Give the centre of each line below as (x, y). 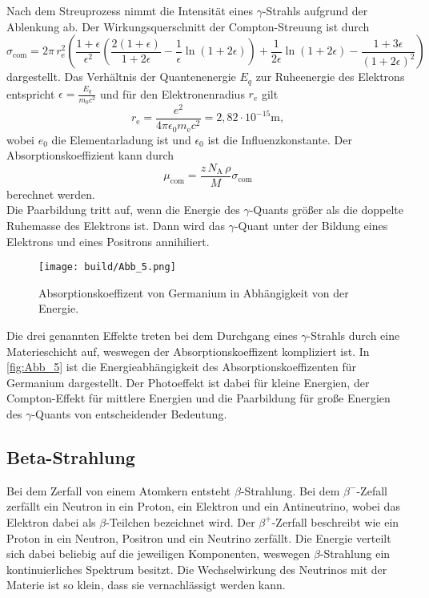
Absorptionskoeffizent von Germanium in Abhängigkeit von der (194, 292)
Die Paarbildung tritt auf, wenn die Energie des (123, 210)
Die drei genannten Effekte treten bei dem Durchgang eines (152, 335)
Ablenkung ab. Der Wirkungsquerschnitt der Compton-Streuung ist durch (188, 26)
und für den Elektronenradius (172, 93)
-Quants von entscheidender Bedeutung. (129, 413)
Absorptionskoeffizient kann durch (90, 155)
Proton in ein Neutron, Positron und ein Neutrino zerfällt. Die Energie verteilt (199, 537)
